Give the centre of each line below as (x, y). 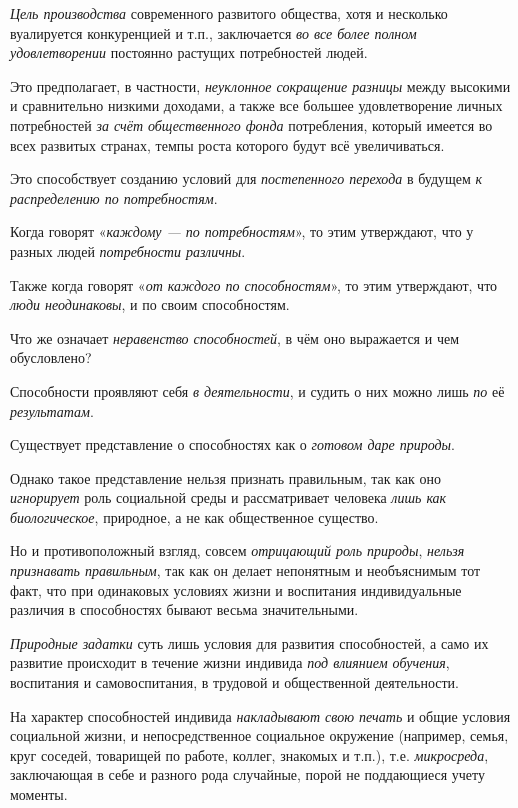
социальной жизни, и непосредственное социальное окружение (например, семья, (259, 735)
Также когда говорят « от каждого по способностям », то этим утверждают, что (254, 284)
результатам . (52, 410)
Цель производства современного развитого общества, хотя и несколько (229, 13)
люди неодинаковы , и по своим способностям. (150, 304)
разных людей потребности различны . (128, 250)
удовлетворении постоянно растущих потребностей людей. (189, 52)
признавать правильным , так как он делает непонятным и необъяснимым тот (245, 570)
